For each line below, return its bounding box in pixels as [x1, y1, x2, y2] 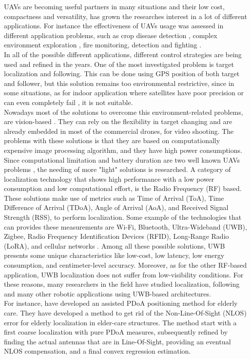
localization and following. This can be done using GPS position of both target [4, 68, 240, 79]
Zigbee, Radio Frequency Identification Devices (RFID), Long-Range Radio [4, 231, 229, 241]
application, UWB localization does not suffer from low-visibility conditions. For [4, 269, 244, 279]
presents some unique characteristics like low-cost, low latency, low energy [4, 250, 225, 260]
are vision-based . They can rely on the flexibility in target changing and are [4, 116, 232, 127]
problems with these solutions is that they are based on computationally [4, 135, 220, 146]
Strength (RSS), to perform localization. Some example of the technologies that [4, 212, 242, 222]
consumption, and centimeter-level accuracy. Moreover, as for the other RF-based [4, 260, 247, 270]
